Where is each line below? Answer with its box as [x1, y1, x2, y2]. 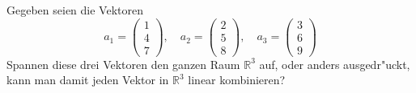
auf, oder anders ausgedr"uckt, [259, 55, 410, 72]
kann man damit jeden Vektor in [6, 71, 169, 88]
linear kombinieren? [188, 71, 286, 88]
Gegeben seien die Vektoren [6, 2, 143, 18]
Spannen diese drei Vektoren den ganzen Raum [6, 55, 240, 72]
